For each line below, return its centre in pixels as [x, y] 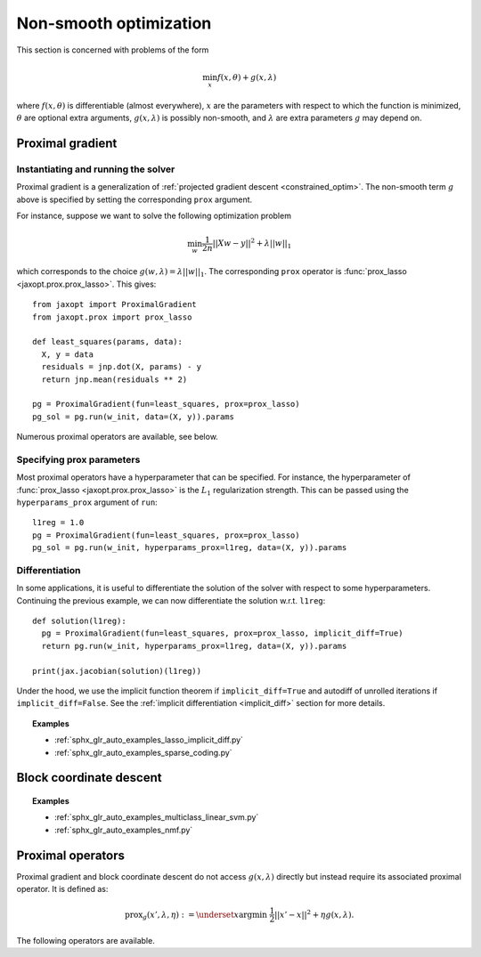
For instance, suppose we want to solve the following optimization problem [154, 216]
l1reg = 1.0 [58, 523]
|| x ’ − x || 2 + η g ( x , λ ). [314, 914]
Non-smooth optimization [114, 23]
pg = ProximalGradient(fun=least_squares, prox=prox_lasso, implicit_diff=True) [222, 633]
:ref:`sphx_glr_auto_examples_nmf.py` [124, 830]
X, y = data [67, 354]
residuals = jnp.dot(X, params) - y [122, 367]
